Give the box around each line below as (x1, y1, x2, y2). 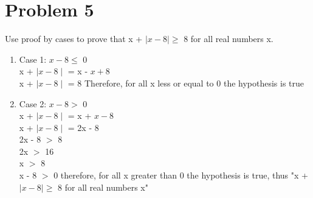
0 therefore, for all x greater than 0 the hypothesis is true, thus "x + (53, 169, 308, 182)
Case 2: (19, 97, 47, 110)
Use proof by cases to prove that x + (5, 32, 143, 45)
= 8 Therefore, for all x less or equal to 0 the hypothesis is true (67, 76, 304, 89)
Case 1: (19, 52, 47, 65)
